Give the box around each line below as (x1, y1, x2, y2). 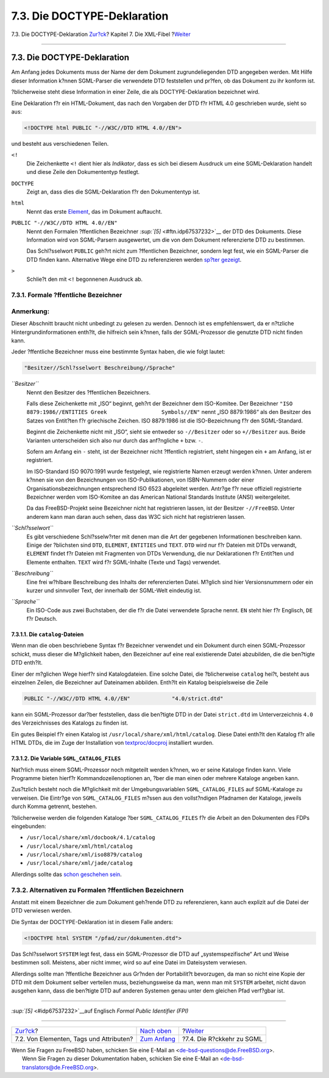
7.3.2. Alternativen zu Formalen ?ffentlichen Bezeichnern (11, 886, 184, 894)
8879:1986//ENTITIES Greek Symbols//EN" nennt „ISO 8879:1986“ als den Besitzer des (26, 408, 311, 416)
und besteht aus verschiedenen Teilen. (11, 140, 109, 147)
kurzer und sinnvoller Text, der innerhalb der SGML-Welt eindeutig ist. (26, 587, 202, 594)
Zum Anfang (140, 1035, 176, 1043)
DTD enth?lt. (11, 659, 43, 667)
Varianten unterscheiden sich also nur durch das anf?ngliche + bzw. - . (26, 436, 203, 444)
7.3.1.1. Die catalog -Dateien (11, 631, 84, 638)
